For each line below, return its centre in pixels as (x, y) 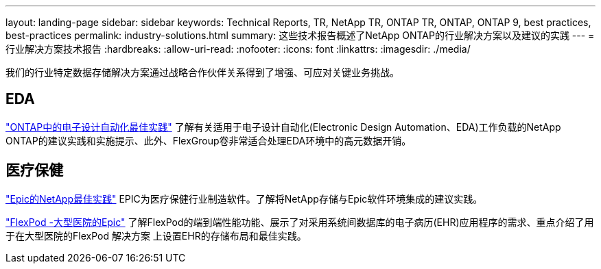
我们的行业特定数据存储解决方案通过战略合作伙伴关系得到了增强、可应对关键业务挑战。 (202, 72)
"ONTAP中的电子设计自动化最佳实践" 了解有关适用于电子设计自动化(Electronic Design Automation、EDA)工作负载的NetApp (283, 127)
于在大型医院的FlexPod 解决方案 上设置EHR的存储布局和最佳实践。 (156, 235)
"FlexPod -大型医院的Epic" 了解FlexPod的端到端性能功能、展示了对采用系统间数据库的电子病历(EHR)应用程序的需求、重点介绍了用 (300, 222)
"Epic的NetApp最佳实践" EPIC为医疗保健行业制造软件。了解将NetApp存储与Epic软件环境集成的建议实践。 (244, 198)
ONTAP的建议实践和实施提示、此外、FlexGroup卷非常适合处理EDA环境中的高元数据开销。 (209, 140)
